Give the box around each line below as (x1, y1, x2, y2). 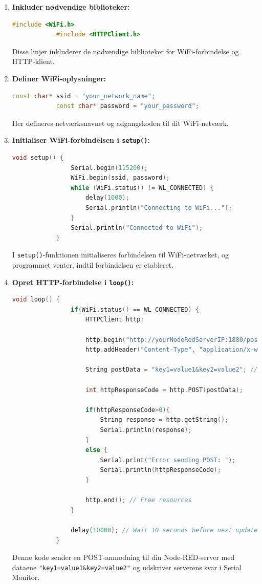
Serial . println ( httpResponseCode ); (100, 466, 221, 474)
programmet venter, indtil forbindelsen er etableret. (12, 259, 174, 270)
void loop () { (12, 296, 60, 304)
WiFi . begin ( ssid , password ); (71, 174, 170, 182)
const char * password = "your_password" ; (56, 102, 199, 110)
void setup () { (12, 154, 64, 161)
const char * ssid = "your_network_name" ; (12, 92, 156, 100)
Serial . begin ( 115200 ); (71, 164, 148, 171)
